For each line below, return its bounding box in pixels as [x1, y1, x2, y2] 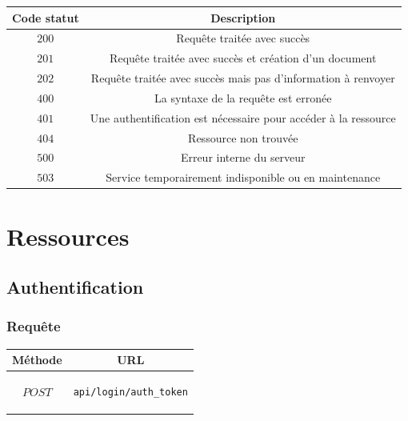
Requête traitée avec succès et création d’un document [110, 50, 377, 66]
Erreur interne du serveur [180, 149, 306, 166]
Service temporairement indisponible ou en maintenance [106, 169, 381, 186]
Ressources [6, 219, 130, 252]
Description [210, 9, 276, 26]
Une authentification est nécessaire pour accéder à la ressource [90, 109, 396, 126]
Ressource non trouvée [188, 129, 298, 146]
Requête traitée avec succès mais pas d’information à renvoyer [90, 70, 395, 86]
